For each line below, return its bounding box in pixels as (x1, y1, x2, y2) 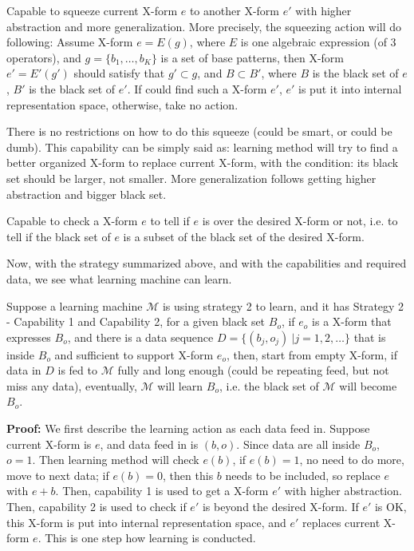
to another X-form (189, 2, 280, 18)
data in (6, 362, 41, 379)
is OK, (374, 498, 407, 515)
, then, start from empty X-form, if (226, 346, 398, 363)
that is (353, 328, 386, 345)
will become (339, 377, 397, 394)
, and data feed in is (100, 435, 199, 452)
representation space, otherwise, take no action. (6, 96, 239, 113)
